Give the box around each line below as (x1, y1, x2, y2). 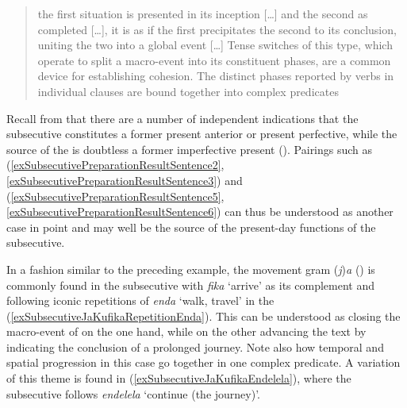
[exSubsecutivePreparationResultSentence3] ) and (6, 171, 243, 188)
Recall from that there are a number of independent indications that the (6, 110, 359, 126)
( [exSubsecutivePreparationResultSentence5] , (6, 187, 225, 204)
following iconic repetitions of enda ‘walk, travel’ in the (6, 292, 275, 309)
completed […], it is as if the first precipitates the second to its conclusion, (37, 21, 397, 37)
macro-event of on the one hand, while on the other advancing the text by (6, 323, 367, 340)
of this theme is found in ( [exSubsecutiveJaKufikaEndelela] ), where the (6, 370, 351, 387)
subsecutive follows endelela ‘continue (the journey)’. (6, 385, 261, 402)
